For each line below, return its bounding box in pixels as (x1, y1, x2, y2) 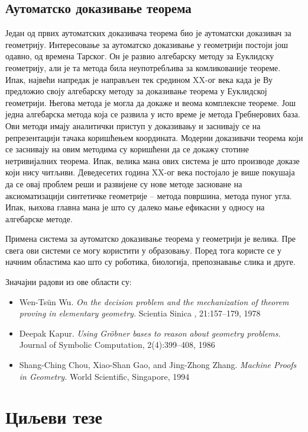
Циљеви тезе (5, 405, 103, 429)
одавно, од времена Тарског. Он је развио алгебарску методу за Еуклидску (5, 50, 274, 62)
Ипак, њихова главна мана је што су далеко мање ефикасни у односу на (5, 201, 265, 213)
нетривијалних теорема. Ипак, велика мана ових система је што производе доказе (5, 154, 300, 167)
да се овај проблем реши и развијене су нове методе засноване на (5, 177, 242, 190)
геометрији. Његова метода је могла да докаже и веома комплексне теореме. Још (5, 96, 296, 108)
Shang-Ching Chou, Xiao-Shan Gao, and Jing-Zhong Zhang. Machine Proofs (19, 359, 297, 371)
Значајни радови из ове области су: (5, 276, 132, 288)
